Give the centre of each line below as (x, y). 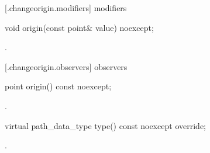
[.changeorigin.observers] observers (66, 66)
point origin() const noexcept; (58, 86)
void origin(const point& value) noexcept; (79, 27)
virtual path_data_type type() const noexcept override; (106, 125)
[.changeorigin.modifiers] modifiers (66, 8)
